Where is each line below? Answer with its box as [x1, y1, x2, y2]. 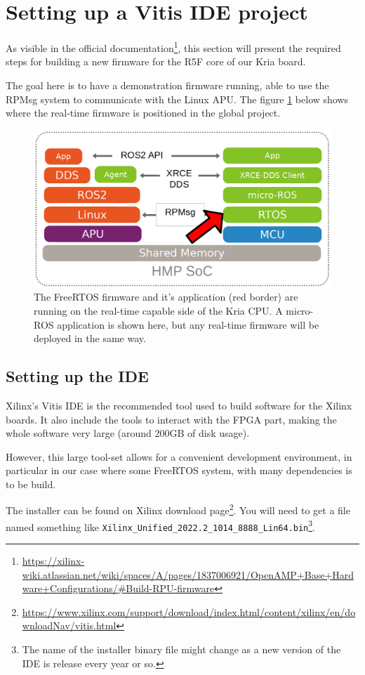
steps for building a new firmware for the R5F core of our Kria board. [6, 54, 306, 69]
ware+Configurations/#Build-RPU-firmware [22, 581, 215, 596]
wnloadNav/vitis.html [22, 618, 117, 633]
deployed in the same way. [34, 331, 146, 346]
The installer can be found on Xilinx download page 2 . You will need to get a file [6, 501, 350, 518]
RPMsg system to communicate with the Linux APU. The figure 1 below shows [6, 91, 349, 106]
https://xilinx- [22, 553, 85, 568]
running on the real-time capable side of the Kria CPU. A [34, 303, 283, 317]
